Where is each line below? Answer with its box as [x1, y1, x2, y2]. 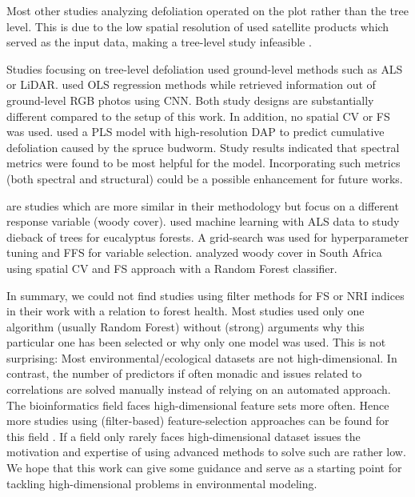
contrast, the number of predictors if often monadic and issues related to [6, 365, 362, 382]
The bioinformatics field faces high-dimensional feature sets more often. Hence [6, 396, 389, 413]
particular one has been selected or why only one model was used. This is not [6, 334, 386, 351]
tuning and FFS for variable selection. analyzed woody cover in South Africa [6, 244, 382, 261]
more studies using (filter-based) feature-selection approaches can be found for [6, 412, 389, 429]
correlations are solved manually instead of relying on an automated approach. [6, 381, 391, 398]
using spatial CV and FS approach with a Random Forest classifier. [6, 259, 337, 276]
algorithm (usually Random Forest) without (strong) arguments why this [6, 318, 365, 335]
